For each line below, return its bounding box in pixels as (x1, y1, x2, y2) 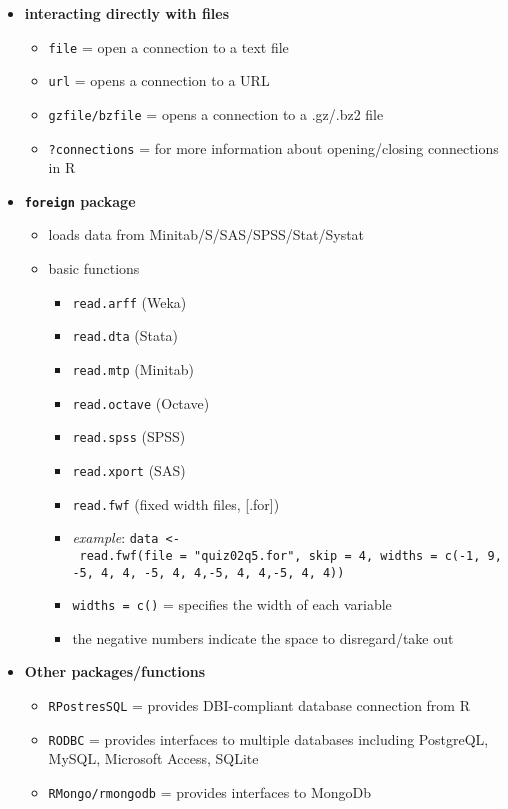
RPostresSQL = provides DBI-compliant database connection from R (48, 695, 470, 716)
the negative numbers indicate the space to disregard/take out (72, 627, 454, 648)
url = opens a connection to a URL (48, 70, 270, 91)
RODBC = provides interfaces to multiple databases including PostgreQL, (48, 728, 489, 749)
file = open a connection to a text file (48, 36, 289, 57)
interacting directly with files (24, 3, 230, 23)
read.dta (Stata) (72, 325, 178, 346)
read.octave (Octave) (72, 392, 210, 413)
